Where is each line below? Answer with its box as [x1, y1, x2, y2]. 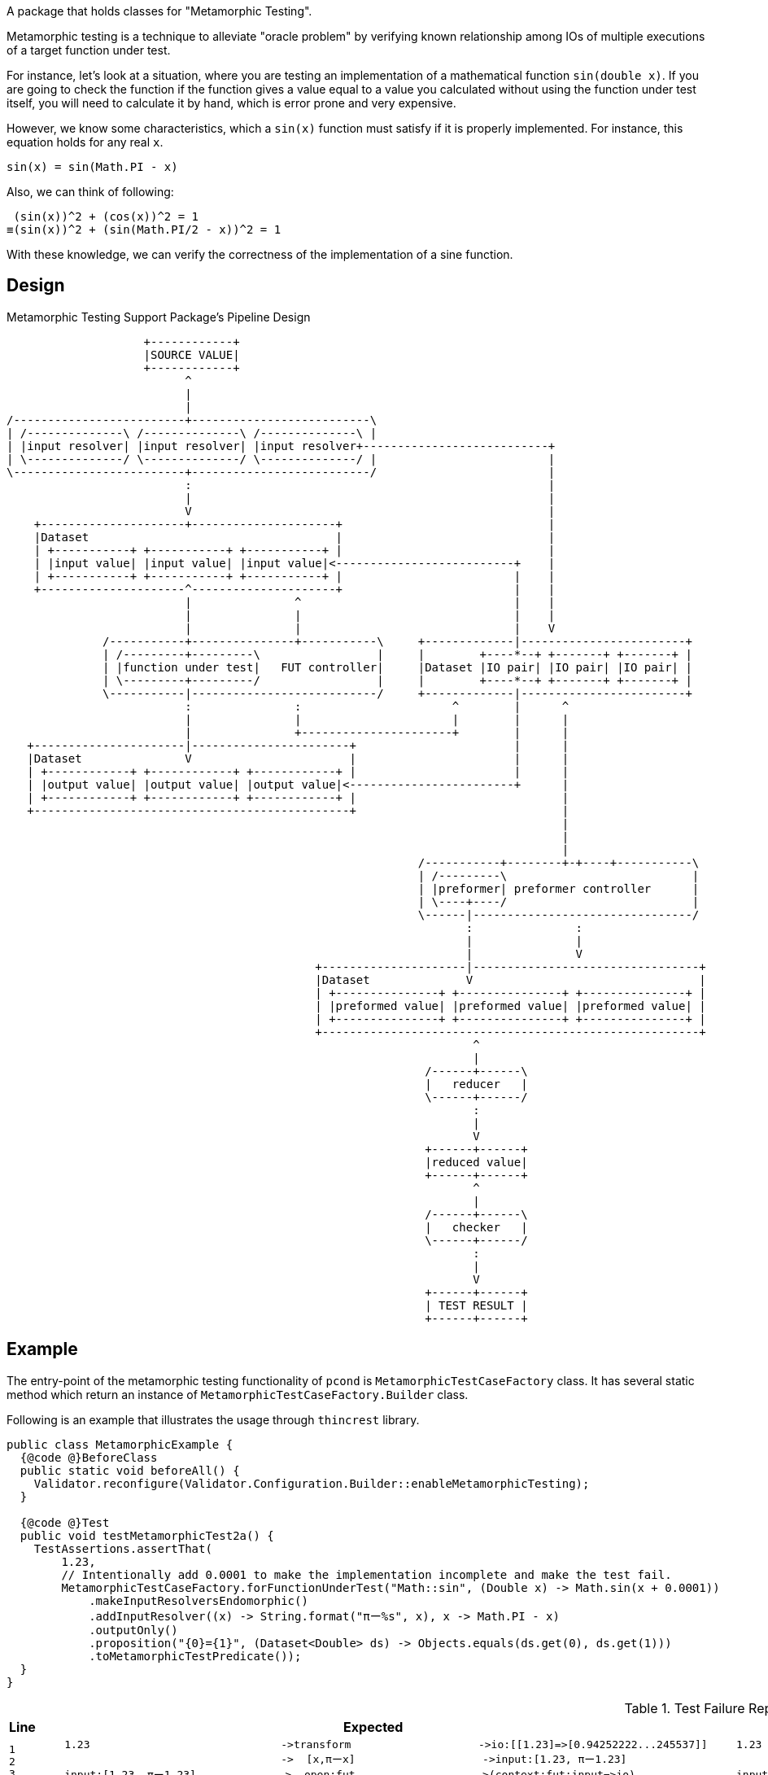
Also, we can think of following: [7, 185, 174, 199]
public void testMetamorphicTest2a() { [20, 1528, 274, 1542]
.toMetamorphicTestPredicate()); [89, 1649, 302, 1663]
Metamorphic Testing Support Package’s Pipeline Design [7, 309, 311, 324]
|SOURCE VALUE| [143, 348, 240, 361]
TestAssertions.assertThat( [33, 1541, 212, 1555]
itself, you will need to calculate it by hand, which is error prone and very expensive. [7, 96, 456, 110]
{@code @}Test [20, 1515, 110, 1529]
